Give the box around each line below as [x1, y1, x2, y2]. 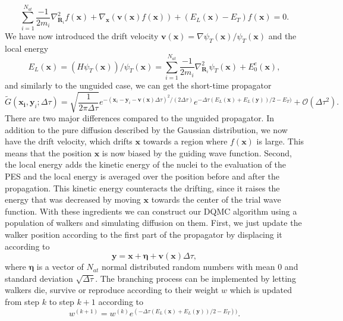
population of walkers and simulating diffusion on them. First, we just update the [5, 216, 302, 229]
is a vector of [36, 260, 84, 273]
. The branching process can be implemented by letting [95, 272, 296, 284]
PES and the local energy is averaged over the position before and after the [5, 170, 279, 182]
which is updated [229, 284, 292, 296]
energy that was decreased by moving [5, 193, 141, 206]
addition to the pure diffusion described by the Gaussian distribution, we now [5, 123, 288, 136]
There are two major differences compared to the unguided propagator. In [5, 112, 275, 124]
